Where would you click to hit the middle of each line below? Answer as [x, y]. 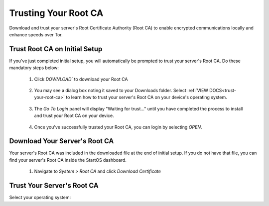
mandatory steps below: [34, 68]
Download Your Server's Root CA [62, 141]
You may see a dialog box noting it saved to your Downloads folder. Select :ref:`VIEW [121, 91]
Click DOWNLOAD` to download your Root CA [81, 79]
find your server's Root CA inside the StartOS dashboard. [68, 160]
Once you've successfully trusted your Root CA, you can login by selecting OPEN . [118, 127]
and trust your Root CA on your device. [74, 116]
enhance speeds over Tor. [36, 34]
